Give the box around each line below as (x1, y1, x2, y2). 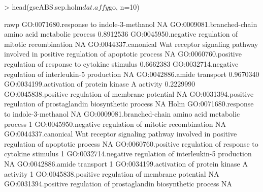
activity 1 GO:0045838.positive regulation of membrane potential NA (4, 168, 219, 179)
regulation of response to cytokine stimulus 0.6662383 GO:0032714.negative (4, 58, 239, 69)
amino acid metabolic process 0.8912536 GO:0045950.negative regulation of (4, 29, 238, 39)
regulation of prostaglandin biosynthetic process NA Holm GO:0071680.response (4, 98, 254, 109)
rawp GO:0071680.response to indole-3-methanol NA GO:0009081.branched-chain (4, 18, 257, 29)
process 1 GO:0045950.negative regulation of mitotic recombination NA (4, 118, 226, 129)
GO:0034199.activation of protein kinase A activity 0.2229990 (4, 78, 195, 89)
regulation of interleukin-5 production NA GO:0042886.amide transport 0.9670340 (4, 68, 259, 79)
